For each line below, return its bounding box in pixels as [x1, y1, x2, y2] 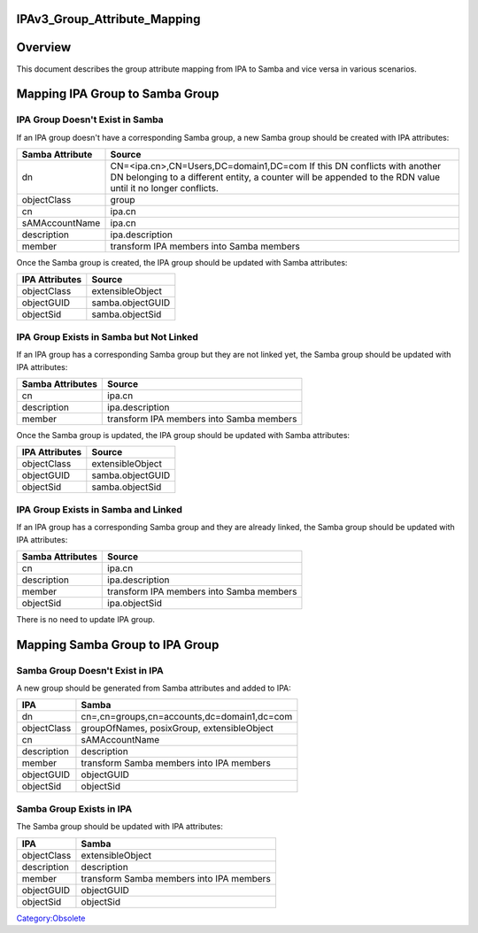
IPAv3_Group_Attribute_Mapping [16, 12, 201, 27]
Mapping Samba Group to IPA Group [16, 637, 220, 652]
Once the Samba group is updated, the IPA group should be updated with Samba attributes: [16, 430, 350, 440]
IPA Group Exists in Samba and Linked [16, 503, 183, 515]
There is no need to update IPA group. [16, 613, 155, 624]
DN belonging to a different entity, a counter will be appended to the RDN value [110, 171, 441, 183]
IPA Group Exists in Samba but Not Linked [16, 330, 199, 343]
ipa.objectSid [107, 597, 163, 609]
